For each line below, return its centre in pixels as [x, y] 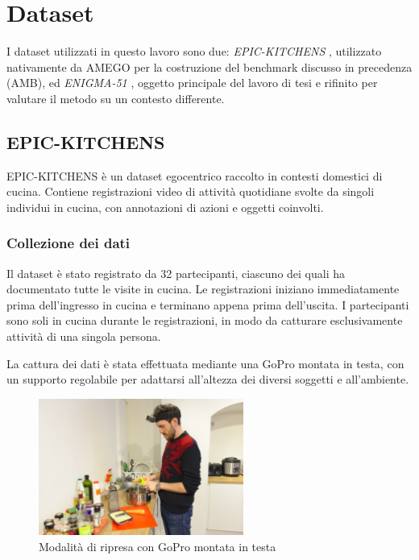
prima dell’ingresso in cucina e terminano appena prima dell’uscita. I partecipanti [208, 304]
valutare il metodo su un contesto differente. [116, 98]
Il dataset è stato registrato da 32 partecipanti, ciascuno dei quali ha [176, 273]
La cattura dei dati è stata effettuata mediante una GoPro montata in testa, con [205, 363]
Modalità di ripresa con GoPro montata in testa [158, 546]
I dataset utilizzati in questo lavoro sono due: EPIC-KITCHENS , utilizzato [194, 51]
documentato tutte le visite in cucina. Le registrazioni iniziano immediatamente [203, 289]
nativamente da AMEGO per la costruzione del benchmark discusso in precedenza [209, 66]
